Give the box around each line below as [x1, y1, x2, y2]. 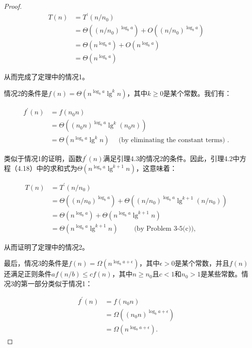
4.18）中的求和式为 [17, 163, 77, 173]
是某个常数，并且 [175, 258, 230, 268]
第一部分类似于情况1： [20, 278, 92, 288]
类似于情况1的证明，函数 [4, 153, 82, 164]
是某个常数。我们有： [163, 88, 232, 98]
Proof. [4, 1, 22, 11]
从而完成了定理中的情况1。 [4, 72, 89, 82]
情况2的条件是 [4, 88, 48, 98]
